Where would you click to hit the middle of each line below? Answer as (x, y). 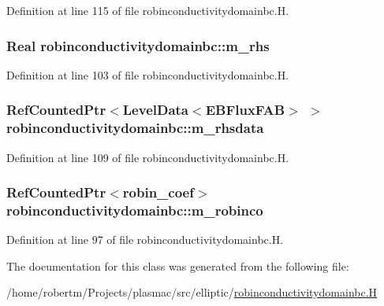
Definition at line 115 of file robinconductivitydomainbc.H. (148, 10)
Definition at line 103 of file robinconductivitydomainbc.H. (148, 74)
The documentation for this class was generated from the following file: (178, 265)
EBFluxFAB (245, 110)
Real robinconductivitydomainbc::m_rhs (138, 45)
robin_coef (158, 192)
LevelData (156, 110)
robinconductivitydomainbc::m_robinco (135, 210)
